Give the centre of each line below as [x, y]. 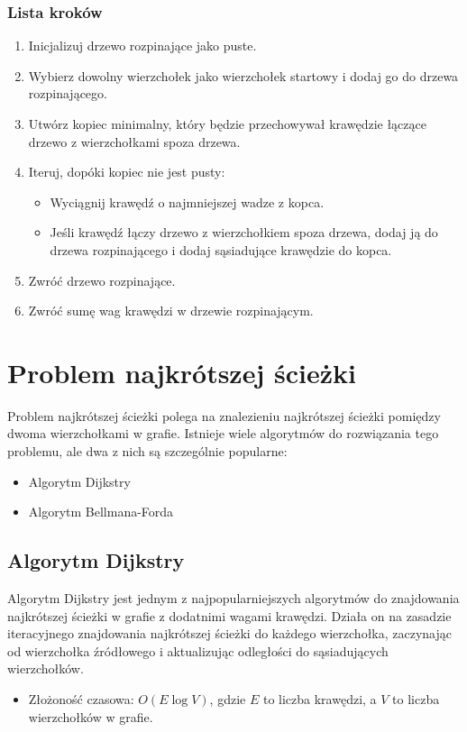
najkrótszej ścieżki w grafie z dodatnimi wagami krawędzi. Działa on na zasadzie [229, 615]
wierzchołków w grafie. [91, 716]
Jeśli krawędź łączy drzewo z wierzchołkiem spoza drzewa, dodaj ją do [244, 232]
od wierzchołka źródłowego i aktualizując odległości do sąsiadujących [198, 650]
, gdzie [228, 699]
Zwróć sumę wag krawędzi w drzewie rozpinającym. [171, 311]
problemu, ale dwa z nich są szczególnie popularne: [147, 451]
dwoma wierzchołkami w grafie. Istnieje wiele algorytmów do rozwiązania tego [223, 433]
